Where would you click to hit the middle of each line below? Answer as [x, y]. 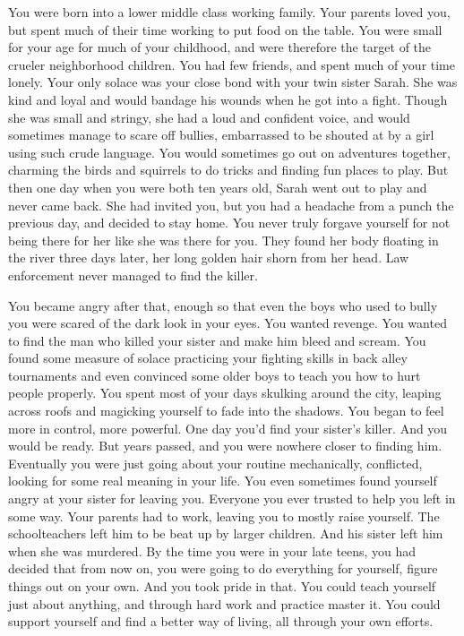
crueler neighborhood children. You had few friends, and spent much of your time [232, 64]
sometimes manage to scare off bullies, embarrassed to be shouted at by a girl [221, 135]
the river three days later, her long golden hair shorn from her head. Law [209, 258]
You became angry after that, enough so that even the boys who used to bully [223, 305]
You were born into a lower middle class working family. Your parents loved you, [229, 12]
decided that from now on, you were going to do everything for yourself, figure [223, 568]
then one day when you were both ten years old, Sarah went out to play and [218, 187]
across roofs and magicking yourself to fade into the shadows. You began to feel [226, 411]
